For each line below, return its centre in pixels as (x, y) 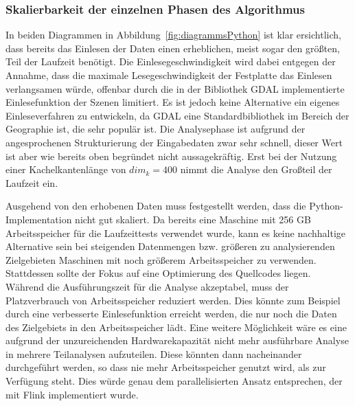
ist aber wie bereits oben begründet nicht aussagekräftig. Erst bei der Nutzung (171, 156)
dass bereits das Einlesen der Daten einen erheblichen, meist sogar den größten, (173, 48)
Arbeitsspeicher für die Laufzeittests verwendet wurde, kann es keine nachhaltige (176, 233)
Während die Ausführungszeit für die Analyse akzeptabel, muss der (147, 286)
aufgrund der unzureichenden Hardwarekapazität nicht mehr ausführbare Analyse (177, 340)
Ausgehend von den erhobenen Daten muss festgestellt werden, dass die (156, 206)
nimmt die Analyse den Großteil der (256, 169)
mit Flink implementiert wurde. (72, 394)
